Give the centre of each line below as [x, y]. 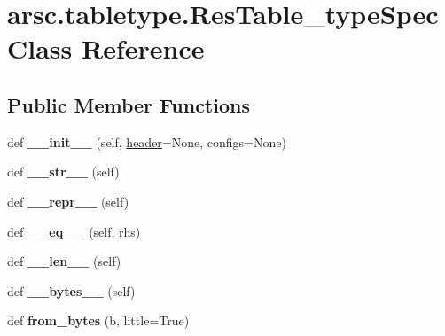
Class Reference [106, 48]
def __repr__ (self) [68, 201]
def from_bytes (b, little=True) [98, 320]
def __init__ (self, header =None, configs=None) [147, 141]
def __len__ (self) [64, 261]
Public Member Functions [129, 104]
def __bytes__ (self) [71, 290]
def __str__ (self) [63, 172]
